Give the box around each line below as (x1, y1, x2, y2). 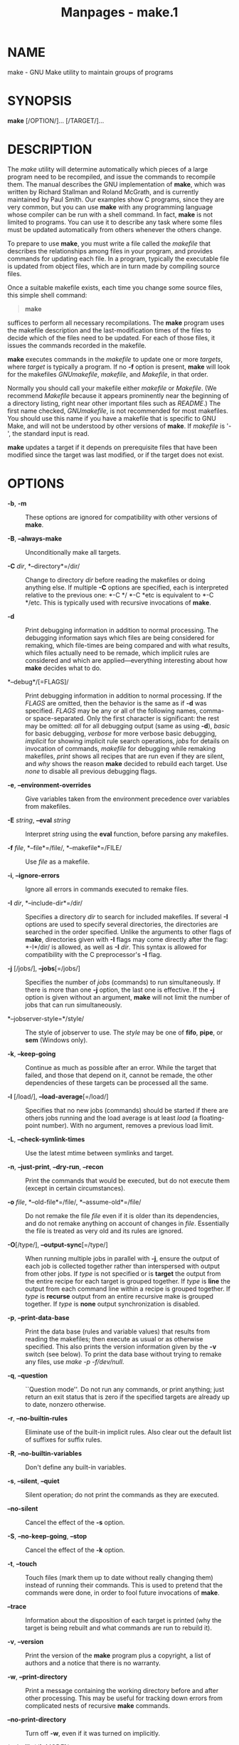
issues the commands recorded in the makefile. (7, 341, 147, 350)
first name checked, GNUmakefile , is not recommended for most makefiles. (7, 407, 229, 415)
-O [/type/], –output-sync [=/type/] (7, 1240, 108, 1249)
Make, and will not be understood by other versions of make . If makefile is (7, 421, 225, 430)
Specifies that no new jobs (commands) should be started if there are (25, 1106, 229, 1114)
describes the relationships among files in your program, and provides (7, 246, 213, 255)
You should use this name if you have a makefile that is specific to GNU (7, 414, 217, 422)
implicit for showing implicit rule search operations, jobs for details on (25, 736, 229, 745)
